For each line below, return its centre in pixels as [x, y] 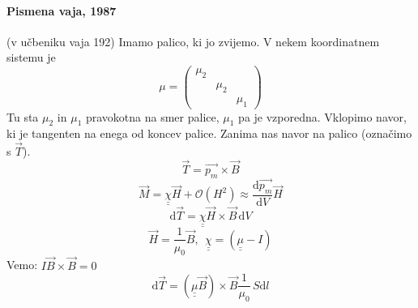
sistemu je [31, 57]
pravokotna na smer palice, [152, 116]
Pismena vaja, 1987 [62, 10]
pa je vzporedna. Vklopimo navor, [322, 116]
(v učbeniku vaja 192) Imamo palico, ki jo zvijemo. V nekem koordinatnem [193, 41]
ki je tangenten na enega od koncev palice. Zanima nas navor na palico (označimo [209, 133]
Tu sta [23, 116]
